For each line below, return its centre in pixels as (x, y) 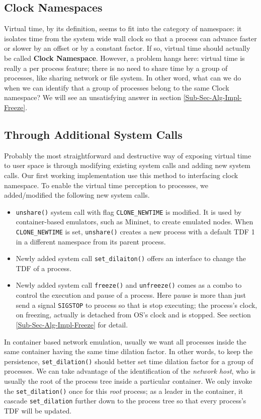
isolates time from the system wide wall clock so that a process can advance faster (130, 38)
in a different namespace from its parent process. (91, 241)
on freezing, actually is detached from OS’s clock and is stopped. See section (133, 315)
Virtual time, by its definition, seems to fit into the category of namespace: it (123, 28)
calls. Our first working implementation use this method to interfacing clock (121, 175)
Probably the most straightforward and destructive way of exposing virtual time (128, 155)
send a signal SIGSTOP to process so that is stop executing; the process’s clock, (137, 305)
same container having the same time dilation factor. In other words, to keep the (128, 351)
